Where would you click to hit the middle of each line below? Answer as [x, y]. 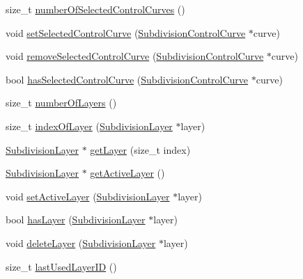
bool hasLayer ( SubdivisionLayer [76, 220]
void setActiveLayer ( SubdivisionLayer [88, 196]
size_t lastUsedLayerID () [61, 266]
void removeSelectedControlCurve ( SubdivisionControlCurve [135, 56]
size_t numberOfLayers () [61, 103]
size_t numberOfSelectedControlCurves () [95, 9]
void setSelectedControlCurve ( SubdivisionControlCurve [126, 32]
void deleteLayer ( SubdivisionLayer [81, 242]
